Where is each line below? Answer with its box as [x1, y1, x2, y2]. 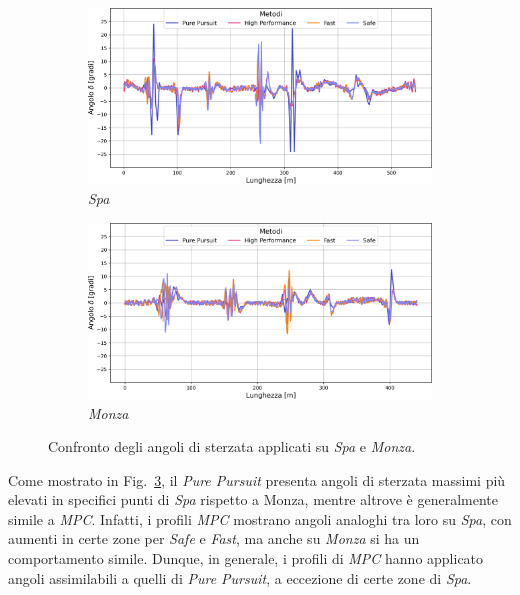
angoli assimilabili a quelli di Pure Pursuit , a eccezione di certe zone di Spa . [8, 567, 472, 588]
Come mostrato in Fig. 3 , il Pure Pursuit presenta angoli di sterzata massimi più [8, 469, 506, 490]
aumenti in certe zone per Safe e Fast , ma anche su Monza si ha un [8, 528, 420, 549]
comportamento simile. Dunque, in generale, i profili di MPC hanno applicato [8, 548, 484, 569]
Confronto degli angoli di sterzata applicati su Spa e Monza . [48, 436, 416, 457]
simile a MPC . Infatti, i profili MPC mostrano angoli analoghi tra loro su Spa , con [8, 508, 512, 529]
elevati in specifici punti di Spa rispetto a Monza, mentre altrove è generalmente [8, 489, 498, 510]
